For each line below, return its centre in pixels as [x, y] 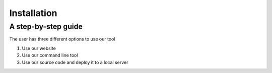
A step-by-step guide [46, 26]
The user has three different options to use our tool [62, 39]
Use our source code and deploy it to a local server [75, 62]
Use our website [39, 48]
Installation [33, 13]
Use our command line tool [50, 55]
